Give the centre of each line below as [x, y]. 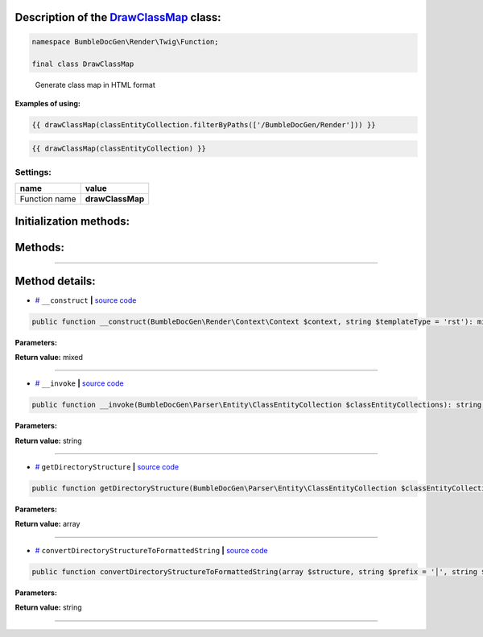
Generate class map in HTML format [95, 85]
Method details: [55, 281]
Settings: [33, 172]
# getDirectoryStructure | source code [107, 467]
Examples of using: [47, 103]
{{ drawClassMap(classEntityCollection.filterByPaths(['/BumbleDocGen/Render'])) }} [204, 124]
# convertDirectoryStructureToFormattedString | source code [152, 550]
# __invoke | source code [79, 383]
